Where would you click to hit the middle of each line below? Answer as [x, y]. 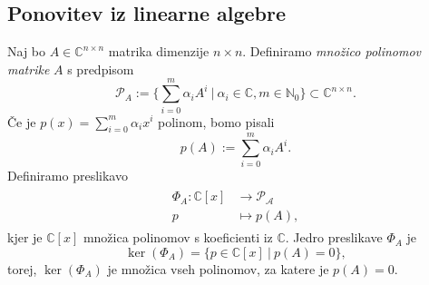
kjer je [25, 237]
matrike [29, 69]
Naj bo [27, 51]
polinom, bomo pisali [216, 121]
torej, [22, 268]
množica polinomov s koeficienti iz [178, 237]
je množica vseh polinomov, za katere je [218, 268]
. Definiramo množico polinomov [331, 51]
